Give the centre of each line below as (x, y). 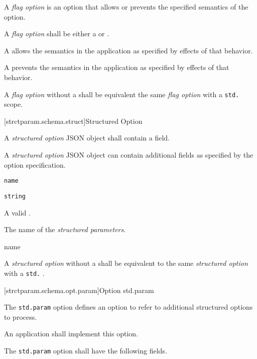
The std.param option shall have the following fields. (86, 350)
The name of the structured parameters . (65, 229)
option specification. (35, 164)
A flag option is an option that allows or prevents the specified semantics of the (126, 7)
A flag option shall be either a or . (57, 33)
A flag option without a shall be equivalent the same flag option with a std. (122, 94)
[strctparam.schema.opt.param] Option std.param (79, 290)
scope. (14, 104)
